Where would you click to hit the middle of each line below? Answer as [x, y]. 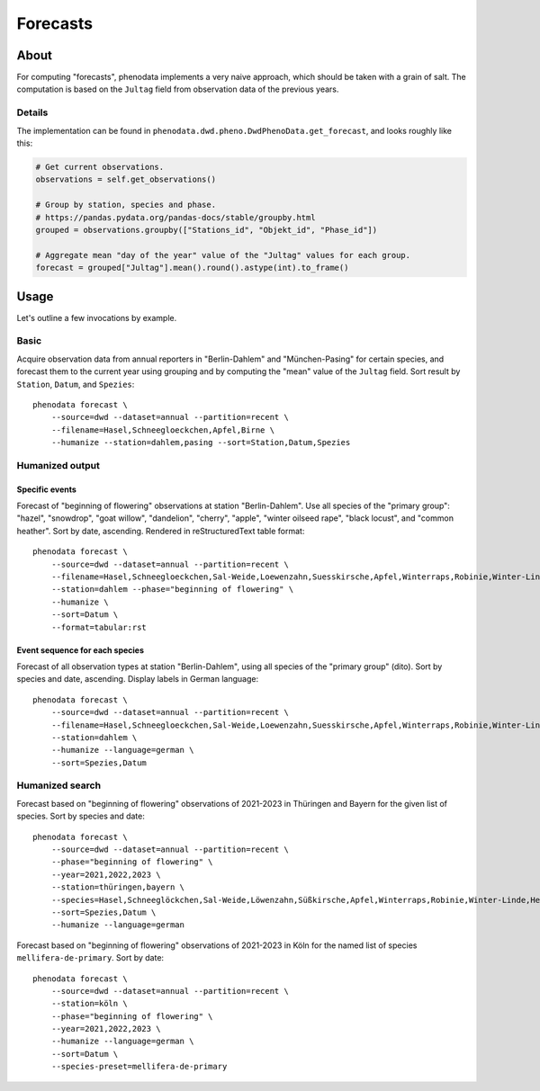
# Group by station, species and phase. [126, 205]
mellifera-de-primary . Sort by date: [90, 958]
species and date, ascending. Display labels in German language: [138, 679]
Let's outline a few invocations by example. [97, 317]
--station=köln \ [89, 1004]
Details [32, 112]
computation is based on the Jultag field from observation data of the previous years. [178, 89]
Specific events [46, 489]
